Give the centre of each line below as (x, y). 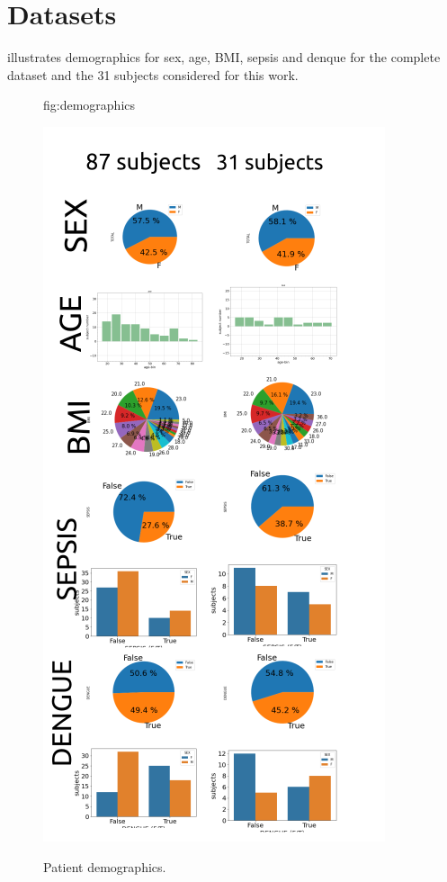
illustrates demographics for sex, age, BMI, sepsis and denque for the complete (224, 57)
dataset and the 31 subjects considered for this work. (153, 74)
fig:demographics (89, 105)
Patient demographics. (105, 866)
